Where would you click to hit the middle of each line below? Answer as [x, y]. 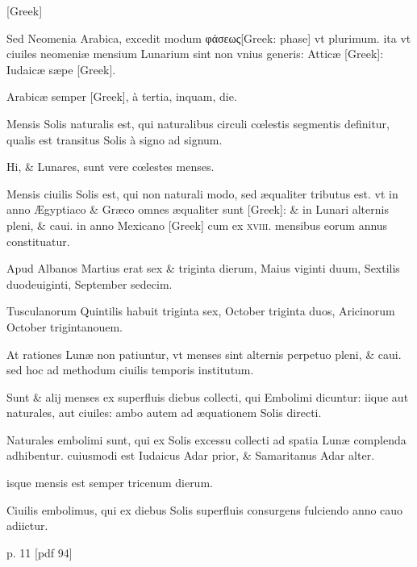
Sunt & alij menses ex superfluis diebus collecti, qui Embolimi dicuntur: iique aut [208, 396]
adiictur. [27, 525]
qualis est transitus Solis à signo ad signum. [115, 139]
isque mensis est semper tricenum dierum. [110, 483]
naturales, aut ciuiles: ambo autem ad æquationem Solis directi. [164, 413]
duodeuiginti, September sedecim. [90, 283]
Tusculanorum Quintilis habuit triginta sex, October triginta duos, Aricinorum [201, 311]
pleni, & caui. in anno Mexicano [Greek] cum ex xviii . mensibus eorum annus [197, 225]
